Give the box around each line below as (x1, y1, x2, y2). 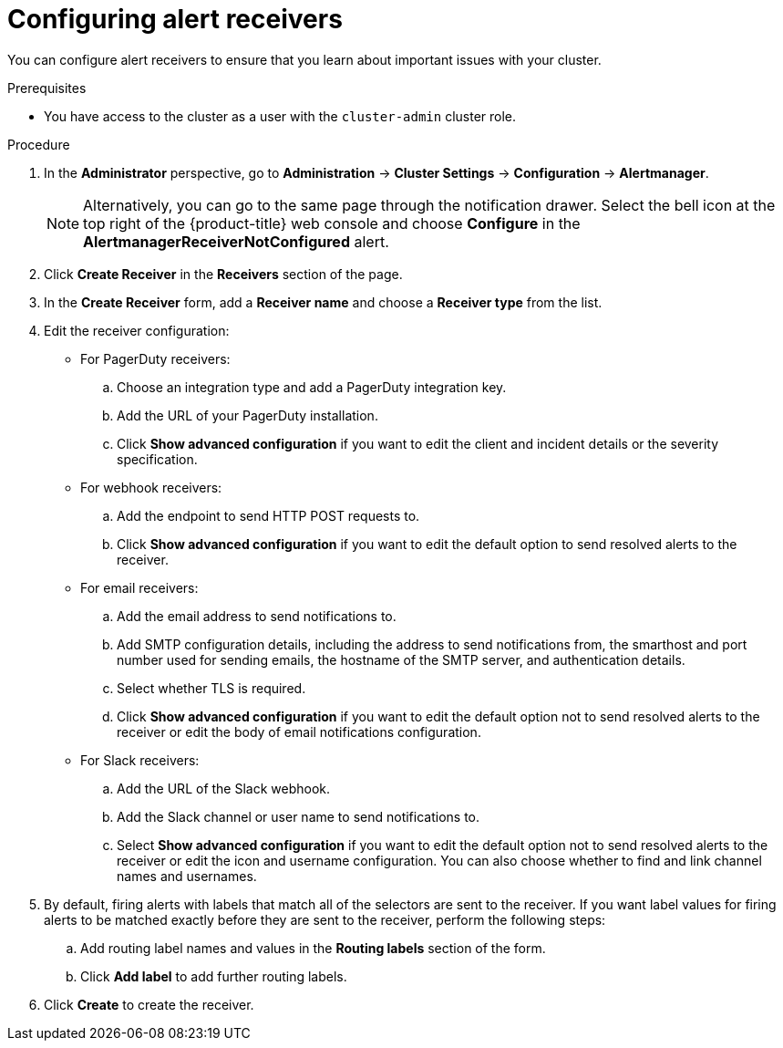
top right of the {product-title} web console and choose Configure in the (83, 213, 581, 233)
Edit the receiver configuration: (44, 322, 230, 338)
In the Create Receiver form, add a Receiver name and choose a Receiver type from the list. (44, 294, 603, 310)
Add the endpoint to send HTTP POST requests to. (117, 507, 420, 524)
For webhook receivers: (80, 479, 222, 495)
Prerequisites (7, 79, 87, 96)
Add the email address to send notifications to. (117, 607, 397, 624)
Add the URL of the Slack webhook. (117, 780, 331, 796)
